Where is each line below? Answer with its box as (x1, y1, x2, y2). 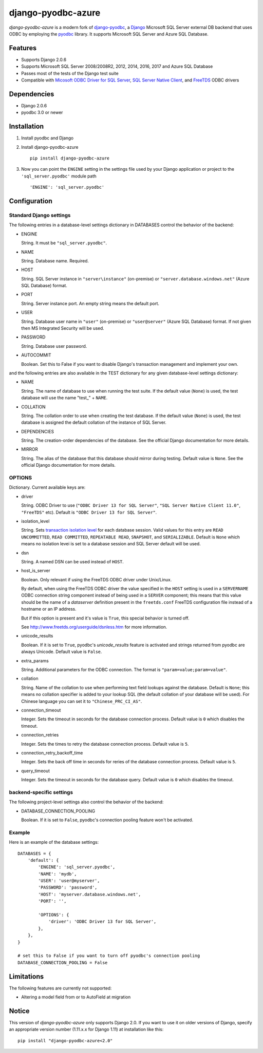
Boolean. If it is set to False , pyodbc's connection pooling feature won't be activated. (21, 817, 193, 823)
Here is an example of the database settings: (9, 839, 99, 845)
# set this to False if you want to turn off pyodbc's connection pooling (18, 953, 200, 958)
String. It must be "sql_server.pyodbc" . (21, 240, 107, 246)
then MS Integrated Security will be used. (21, 325, 104, 331)
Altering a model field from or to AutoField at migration (21, 994, 131, 1000)
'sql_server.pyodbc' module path (21, 173, 97, 179)
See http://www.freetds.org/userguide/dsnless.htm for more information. (21, 624, 168, 630)
